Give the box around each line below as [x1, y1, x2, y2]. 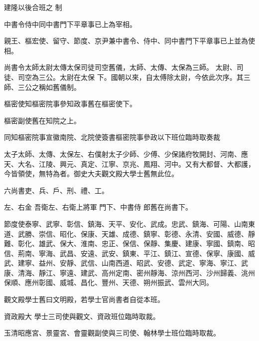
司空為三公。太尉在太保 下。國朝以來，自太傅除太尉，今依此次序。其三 [17, 71, 251, 82]
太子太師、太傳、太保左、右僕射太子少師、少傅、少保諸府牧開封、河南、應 [4, 148, 248, 159]
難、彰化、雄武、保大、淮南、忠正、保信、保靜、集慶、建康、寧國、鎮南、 [4, 238, 248, 249]
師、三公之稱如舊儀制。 [4, 81, 81, 92]
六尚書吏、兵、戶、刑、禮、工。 [4, 185, 109, 195]
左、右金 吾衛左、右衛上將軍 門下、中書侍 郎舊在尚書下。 [4, 202, 192, 212]
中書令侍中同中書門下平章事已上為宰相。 [4, 18, 136, 29]
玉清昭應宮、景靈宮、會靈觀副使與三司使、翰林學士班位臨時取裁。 [4, 328, 220, 338]
